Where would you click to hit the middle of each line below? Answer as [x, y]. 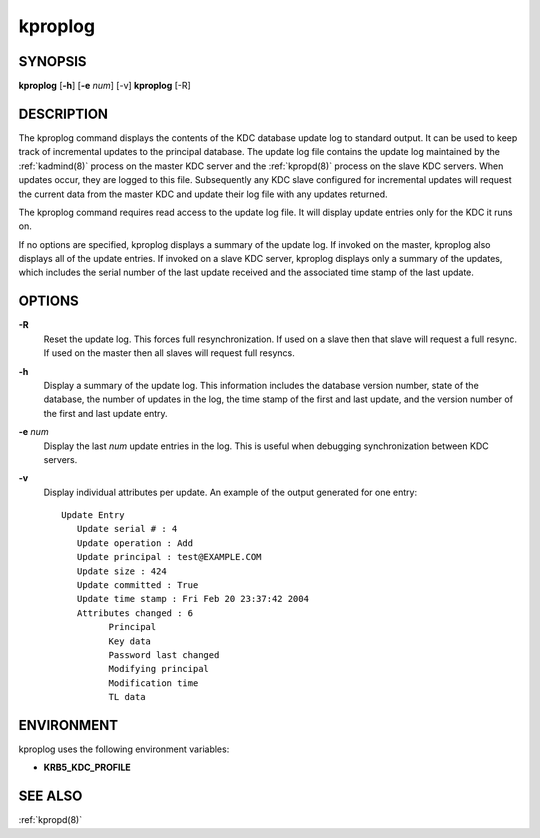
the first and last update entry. [106, 413]
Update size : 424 [121, 571]
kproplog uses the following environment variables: [124, 749]
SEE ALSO [50, 796]
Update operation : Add [135, 543]
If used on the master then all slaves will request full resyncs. [169, 353]
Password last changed [164, 654]
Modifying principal [159, 669]
